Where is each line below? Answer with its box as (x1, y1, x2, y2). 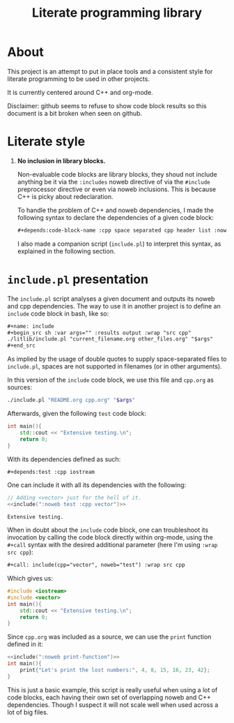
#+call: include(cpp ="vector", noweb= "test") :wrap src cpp (7, 562, 186, 569)
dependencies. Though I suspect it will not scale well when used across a (7, 700, 219, 709)
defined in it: (7, 640, 43, 648)
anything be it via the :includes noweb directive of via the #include (17, 177, 210, 186)
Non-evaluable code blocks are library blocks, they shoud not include (17, 170, 217, 179)
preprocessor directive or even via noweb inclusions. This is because (17, 185, 217, 193)
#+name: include (7, 322, 54, 329)
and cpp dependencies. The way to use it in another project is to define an (7, 301, 221, 310)
